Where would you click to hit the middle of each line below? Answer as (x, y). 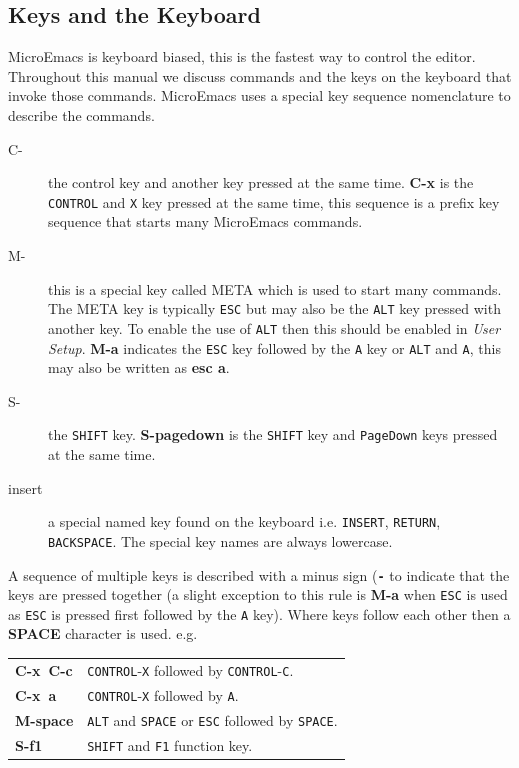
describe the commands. (81, 114)
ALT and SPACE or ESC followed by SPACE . (212, 719)
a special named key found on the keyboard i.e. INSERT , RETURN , (244, 521)
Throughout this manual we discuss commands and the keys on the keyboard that (260, 75)
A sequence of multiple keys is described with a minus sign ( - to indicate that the (259, 574)
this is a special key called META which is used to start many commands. (275, 288)
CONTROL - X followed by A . (163, 694)
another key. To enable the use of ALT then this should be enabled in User (274, 327)
